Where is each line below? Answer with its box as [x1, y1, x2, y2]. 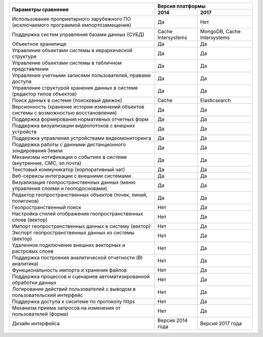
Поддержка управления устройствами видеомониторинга [12, 135, 151, 141]
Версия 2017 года [200, 320, 242, 327]
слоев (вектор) [12, 217, 48, 223]
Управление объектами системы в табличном [12, 59, 122, 66]
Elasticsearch [200, 97, 231, 103]
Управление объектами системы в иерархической [12, 47, 132, 54]
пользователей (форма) [12, 311, 69, 317]
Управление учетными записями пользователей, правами [12, 72, 151, 79]
